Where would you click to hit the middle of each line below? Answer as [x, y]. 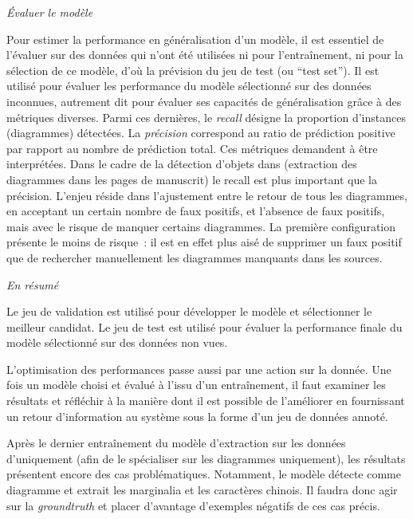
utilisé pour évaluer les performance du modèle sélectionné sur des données [189, 86]
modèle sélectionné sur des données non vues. [117, 342]
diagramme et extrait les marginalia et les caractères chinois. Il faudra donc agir [202, 490]
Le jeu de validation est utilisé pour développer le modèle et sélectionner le [189, 311]
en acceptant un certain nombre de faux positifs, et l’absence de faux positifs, [196, 211]
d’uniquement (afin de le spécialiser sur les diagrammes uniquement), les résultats [206, 458]
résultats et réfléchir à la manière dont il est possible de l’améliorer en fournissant [206, 401]
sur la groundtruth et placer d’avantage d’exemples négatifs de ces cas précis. [193, 505]
